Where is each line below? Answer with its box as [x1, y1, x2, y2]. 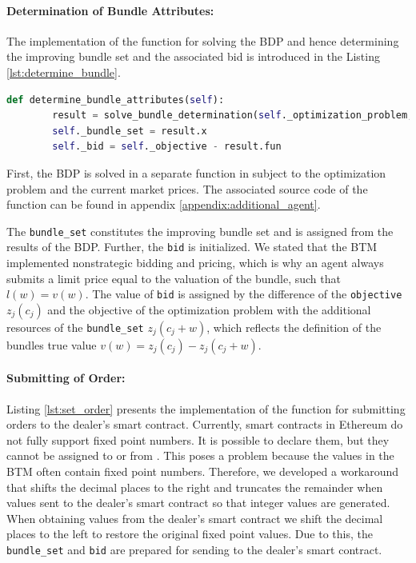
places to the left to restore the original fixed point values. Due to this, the [6, 525, 373, 542]
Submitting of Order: [6, 369, 126, 386]
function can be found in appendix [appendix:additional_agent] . [6, 196, 321, 213]
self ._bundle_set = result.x [52, 125, 207, 137]
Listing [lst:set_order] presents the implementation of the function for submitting [6, 400, 406, 417]
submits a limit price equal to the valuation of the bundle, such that [6, 270, 341, 286]
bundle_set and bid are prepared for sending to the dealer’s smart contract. [6, 541, 382, 558]
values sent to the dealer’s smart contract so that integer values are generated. [6, 494, 390, 511]
